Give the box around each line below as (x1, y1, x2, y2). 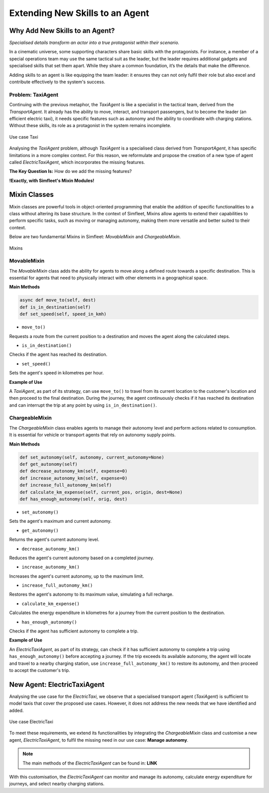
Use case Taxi (9, 134, 38, 140)
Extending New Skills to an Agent (9, 7, 149, 18)
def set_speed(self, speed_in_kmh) (19, 312, 107, 317)
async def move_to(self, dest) (19, 297, 97, 303)
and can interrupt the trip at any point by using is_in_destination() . (9, 402, 157, 408)
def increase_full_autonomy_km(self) (19, 482, 112, 488)
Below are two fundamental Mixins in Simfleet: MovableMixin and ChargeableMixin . (9, 234, 181, 240)
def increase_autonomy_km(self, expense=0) (19, 475, 128, 481)
